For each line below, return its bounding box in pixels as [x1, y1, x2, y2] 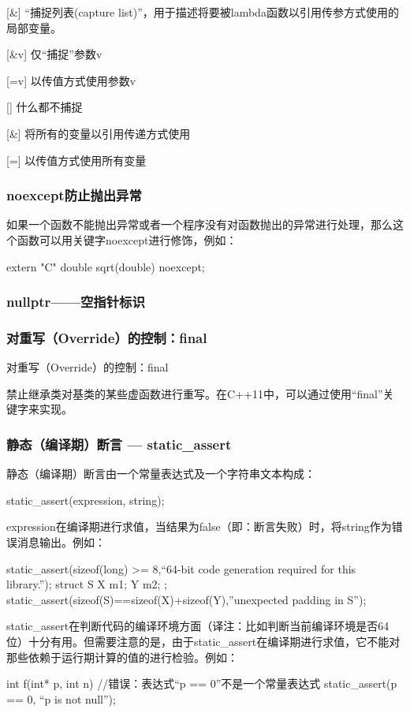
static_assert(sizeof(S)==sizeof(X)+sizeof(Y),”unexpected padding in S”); [6, 591, 367, 607]
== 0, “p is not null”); [6, 690, 116, 707]
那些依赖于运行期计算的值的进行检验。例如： [6, 648, 238, 665]
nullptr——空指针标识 [6, 292, 145, 312]
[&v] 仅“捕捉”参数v [6, 46, 102, 62]
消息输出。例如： [17, 534, 106, 550]
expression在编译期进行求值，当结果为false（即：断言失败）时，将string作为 [6, 518, 392, 535]
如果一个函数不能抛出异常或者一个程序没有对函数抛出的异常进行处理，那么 [6, 216, 393, 233]
